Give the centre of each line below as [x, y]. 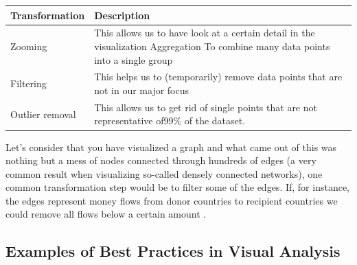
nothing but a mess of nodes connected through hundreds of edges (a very [161, 160]
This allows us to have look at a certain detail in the [205, 33]
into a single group [134, 59]
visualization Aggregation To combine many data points [212, 46]
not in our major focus [142, 90]
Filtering [28, 83]
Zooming [29, 46]
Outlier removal [43, 114]
